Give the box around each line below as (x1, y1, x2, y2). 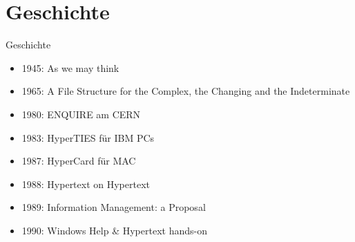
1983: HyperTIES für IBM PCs (21, 130, 155, 145)
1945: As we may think (21, 60, 119, 75)
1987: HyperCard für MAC (21, 153, 136, 168)
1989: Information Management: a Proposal (21, 200, 206, 214)
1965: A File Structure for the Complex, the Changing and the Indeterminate (21, 84, 350, 98)
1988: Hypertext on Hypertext (21, 176, 151, 191)
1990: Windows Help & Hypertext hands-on (21, 223, 207, 237)
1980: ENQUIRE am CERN (21, 106, 141, 121)
